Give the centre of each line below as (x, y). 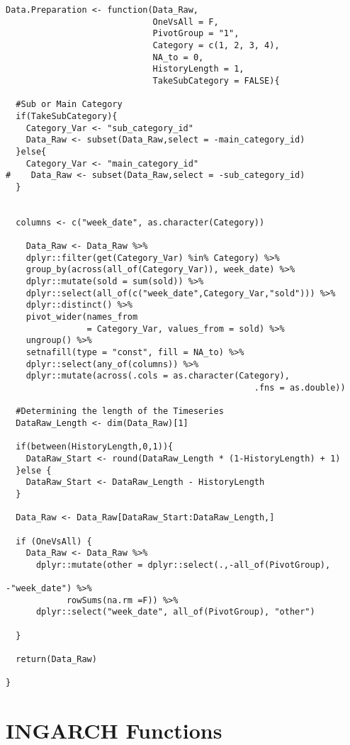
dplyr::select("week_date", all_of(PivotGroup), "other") (175, 612)
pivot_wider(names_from (82, 317)
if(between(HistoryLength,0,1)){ (95, 447)
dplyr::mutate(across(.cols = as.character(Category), (158, 376)
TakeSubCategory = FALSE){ (216, 80)
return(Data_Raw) (56, 660)
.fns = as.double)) (300, 388)
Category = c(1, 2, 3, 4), (216, 45)
